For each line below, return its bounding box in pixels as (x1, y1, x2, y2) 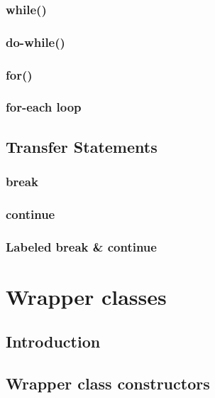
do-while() (6, 33, 65, 50)
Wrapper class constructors (6, 372, 210, 394)
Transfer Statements (6, 135, 158, 157)
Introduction (6, 330, 101, 353)
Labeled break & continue (6, 237, 157, 255)
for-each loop (6, 98, 82, 116)
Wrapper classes (6, 281, 167, 311)
